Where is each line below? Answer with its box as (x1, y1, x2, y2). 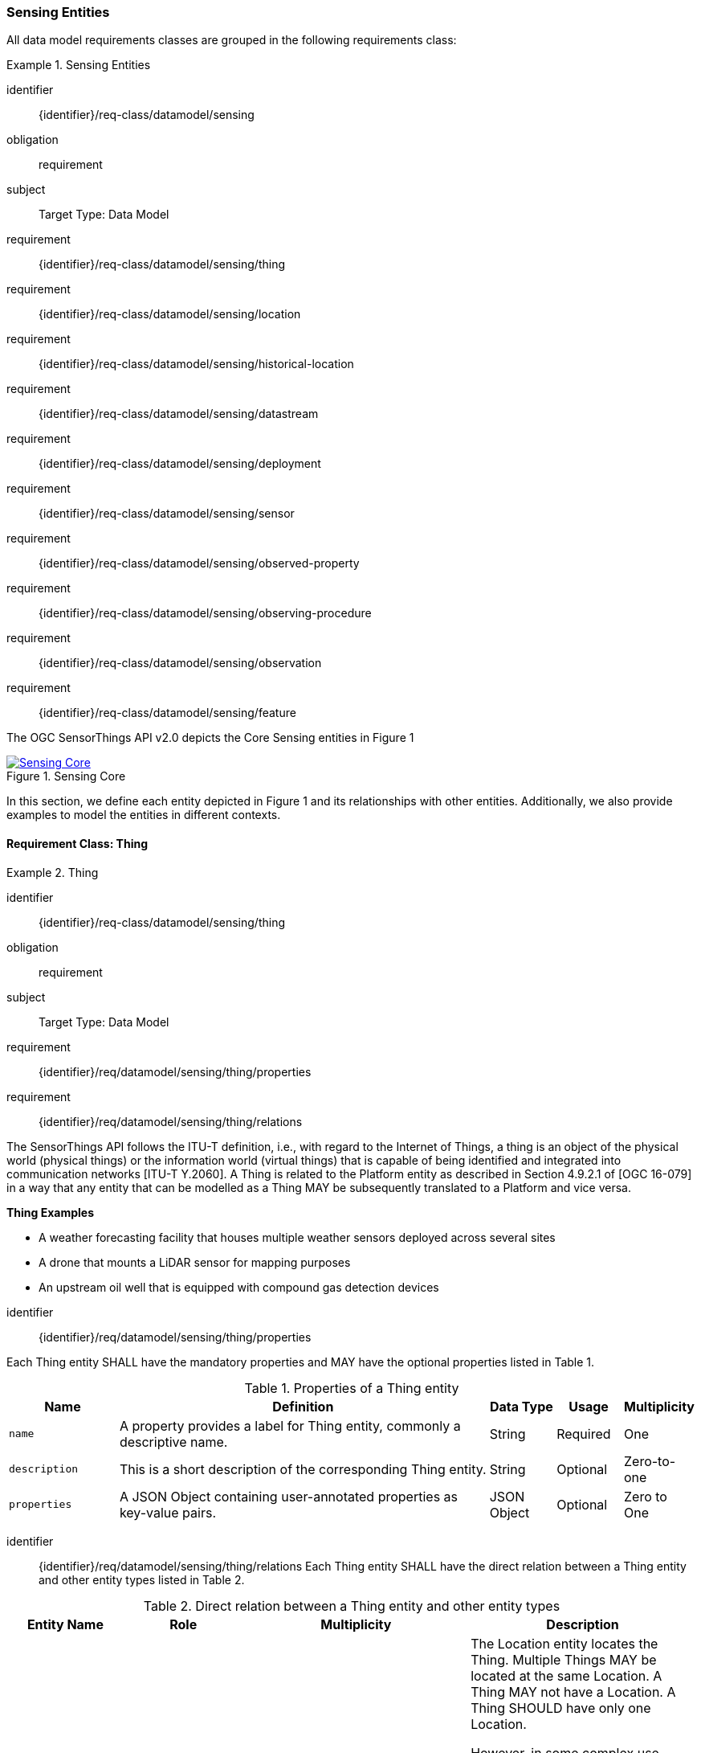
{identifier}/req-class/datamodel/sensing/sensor (39, 506, 295, 521)
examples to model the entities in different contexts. (6, 808, 281, 822)
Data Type (490, 1398, 553, 1415)
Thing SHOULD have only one (471, 1699, 651, 1716)
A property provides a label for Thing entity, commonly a (119, 1417, 461, 1434)
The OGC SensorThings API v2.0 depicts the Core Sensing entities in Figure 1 (6, 731, 414, 745)
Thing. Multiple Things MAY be (471, 1651, 657, 1668)
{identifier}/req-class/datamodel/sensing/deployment (39, 457, 321, 471)
